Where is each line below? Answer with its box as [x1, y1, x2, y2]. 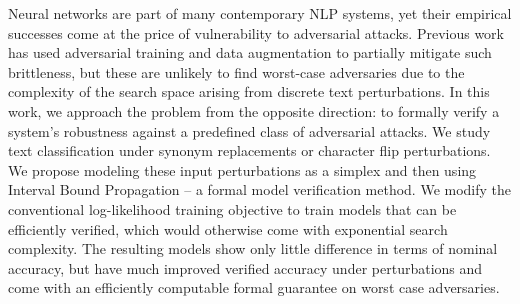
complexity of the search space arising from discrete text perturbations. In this [8, 81, 490, 102]
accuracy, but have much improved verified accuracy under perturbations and [8, 257, 483, 278]
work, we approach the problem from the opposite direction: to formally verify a [8, 100, 500, 121]
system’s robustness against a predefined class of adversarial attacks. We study [8, 120, 491, 141]
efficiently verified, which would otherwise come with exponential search [8, 218, 448, 239]
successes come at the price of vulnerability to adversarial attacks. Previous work [8, 22, 504, 43]
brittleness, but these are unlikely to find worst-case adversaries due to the [8, 61, 465, 82]
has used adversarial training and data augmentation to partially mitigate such [8, 42, 492, 63]
